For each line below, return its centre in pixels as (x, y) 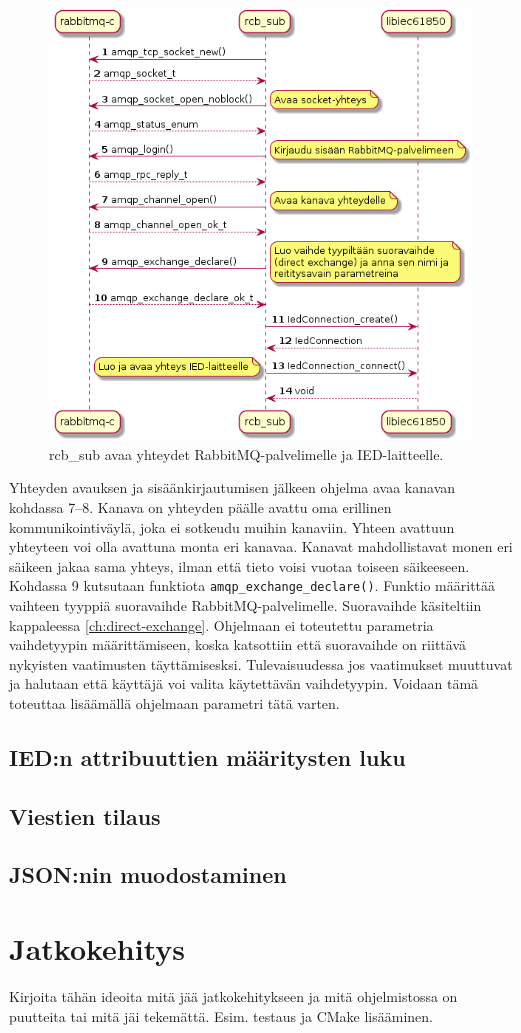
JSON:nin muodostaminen (148, 874)
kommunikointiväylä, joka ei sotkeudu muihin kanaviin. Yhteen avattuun (232, 526)
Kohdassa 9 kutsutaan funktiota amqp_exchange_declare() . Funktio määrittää (252, 585)
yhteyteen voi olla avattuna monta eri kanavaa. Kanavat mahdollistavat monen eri (261, 546)
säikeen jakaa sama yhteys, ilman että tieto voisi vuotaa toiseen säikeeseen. (239, 565)
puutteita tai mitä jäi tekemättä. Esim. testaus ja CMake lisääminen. (221, 1015)
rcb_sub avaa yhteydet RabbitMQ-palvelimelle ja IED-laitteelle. (246, 453)
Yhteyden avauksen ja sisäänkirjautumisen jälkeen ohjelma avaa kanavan (232, 487)
